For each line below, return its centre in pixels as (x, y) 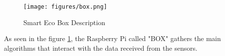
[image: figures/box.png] (65, 7)
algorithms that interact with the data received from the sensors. (101, 48)
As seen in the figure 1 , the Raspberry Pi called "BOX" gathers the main (112, 38)
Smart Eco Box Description (64, 22)
